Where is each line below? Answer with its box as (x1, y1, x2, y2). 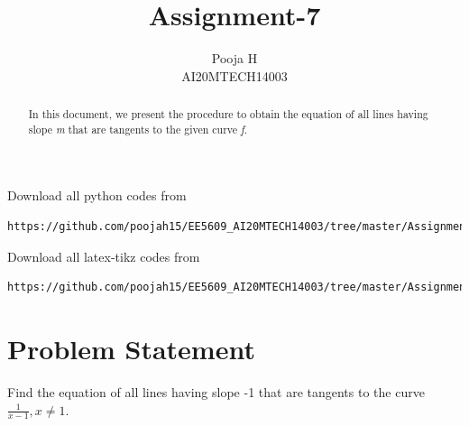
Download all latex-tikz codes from (7, 246, 200, 265)
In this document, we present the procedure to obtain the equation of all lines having (28, 106, 428, 122)
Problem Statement (7, 329, 255, 366)
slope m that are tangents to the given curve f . (28, 121, 247, 136)
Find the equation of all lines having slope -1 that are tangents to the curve (7, 382, 425, 401)
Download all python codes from (7, 186, 187, 205)
